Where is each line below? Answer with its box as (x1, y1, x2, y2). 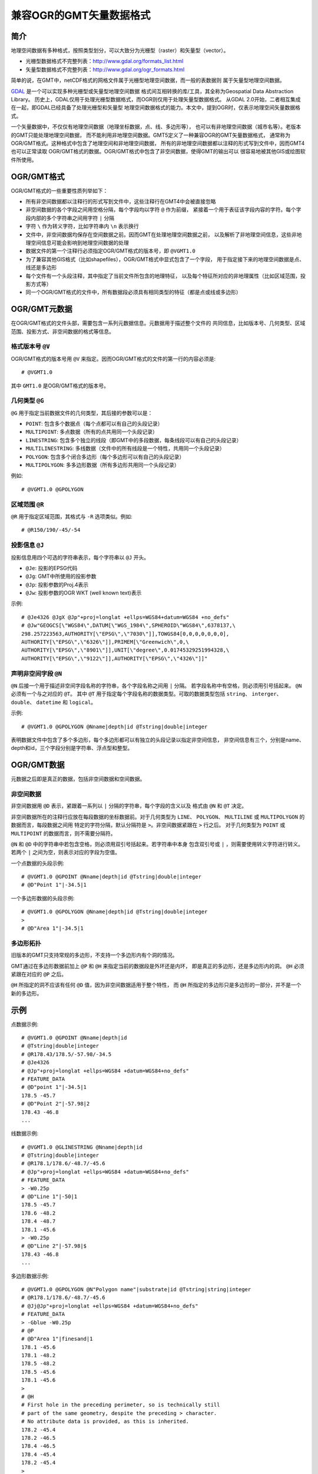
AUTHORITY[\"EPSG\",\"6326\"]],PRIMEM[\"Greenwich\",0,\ (21, 639, 190, 646)
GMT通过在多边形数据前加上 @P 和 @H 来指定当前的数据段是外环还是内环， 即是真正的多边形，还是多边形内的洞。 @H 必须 (11, 962, 304, 969)
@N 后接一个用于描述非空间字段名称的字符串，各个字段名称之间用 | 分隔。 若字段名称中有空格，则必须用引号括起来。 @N (11, 682, 302, 689)
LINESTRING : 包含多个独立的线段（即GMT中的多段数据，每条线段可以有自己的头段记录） (25, 436, 242, 443)
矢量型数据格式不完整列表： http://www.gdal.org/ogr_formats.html (25, 65, 185, 73)
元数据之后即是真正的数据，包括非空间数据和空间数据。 (11, 775, 145, 782)
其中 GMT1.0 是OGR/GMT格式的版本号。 (11, 382, 109, 389)
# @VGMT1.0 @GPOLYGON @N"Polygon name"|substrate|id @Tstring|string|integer (21, 1286, 251, 1292)
